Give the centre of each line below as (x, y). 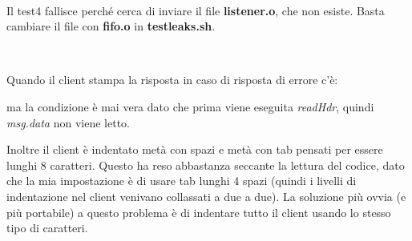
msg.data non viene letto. (68, 122)
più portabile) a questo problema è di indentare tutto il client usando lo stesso (199, 212)
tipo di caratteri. (47, 228)
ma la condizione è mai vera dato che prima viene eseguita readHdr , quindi (190, 106)
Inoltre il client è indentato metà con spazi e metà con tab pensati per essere (195, 149)
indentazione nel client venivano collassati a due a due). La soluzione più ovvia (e (206, 196)
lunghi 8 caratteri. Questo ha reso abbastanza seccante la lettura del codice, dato (206, 165)
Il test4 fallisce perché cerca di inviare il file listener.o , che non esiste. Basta (196, 10)
